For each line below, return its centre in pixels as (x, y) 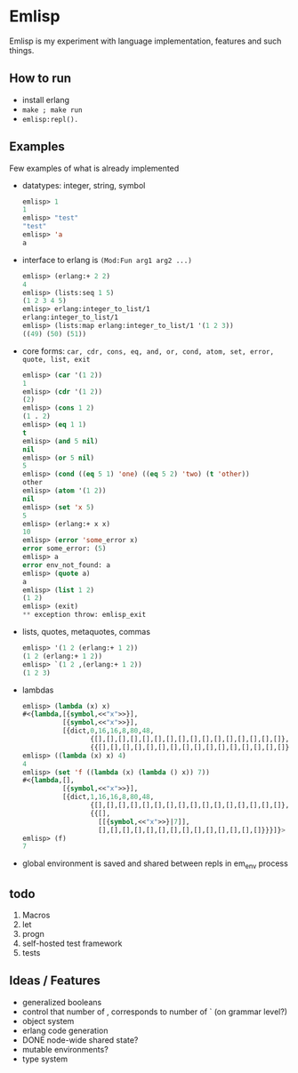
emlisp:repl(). (50, 119)
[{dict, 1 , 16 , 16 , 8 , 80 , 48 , (108, 797)
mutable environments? (65, 1049)
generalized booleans (62, 1002)
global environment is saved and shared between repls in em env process (155, 865)
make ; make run (52, 110)
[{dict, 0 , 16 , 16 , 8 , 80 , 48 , (108, 731)
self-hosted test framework (72, 943)
